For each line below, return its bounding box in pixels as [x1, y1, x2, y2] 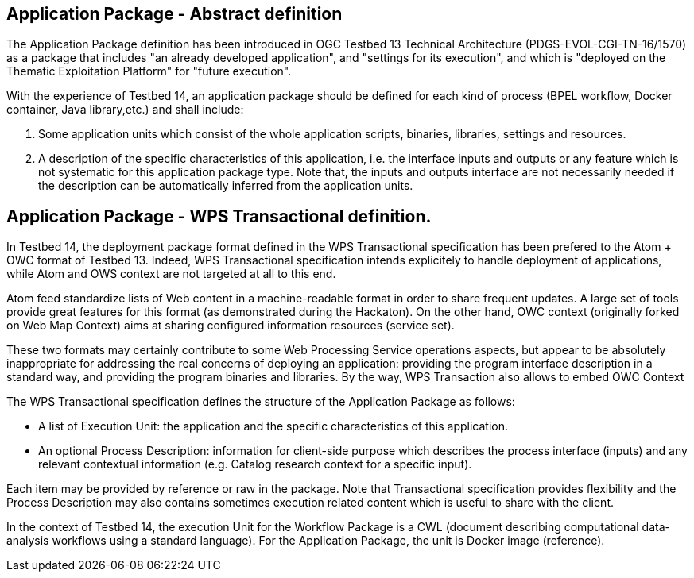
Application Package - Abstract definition [6, 4, 343, 24]
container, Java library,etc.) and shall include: [6, 102, 244, 117]
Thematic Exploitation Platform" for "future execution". [6, 64, 292, 79]
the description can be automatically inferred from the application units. [38, 179, 413, 193]
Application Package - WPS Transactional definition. [6, 206, 432, 226]
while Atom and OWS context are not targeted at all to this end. [6, 267, 336, 281]
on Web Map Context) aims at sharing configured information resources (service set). [6, 318, 455, 333]
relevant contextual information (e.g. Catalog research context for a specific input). [38, 457, 472, 472]
